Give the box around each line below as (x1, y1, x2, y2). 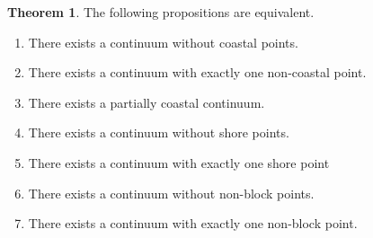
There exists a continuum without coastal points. (28, 32, 298, 51)
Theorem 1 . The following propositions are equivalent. (7, 3, 315, 21)
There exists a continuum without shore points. (28, 123, 289, 142)
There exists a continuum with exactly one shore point (28, 153, 330, 172)
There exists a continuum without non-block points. (28, 183, 315, 202)
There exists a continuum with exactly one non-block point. (28, 214, 358, 233)
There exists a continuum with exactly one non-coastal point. (28, 63, 367, 82)
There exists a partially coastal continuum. (28, 93, 265, 111)
